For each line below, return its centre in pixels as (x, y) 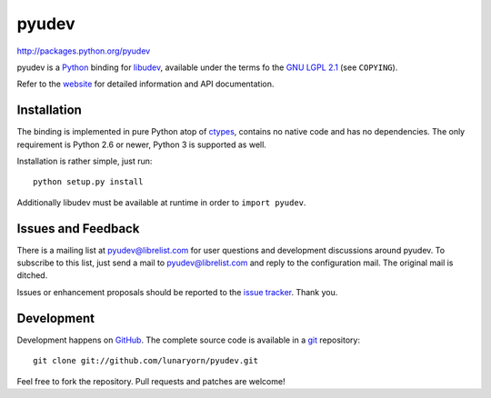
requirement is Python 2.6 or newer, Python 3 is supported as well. (142, 144)
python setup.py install (88, 182)
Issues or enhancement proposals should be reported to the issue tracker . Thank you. (177, 292)
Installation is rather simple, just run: (85, 161)
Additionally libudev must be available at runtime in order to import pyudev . (161, 202)
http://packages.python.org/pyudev (84, 51)
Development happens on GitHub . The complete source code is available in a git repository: (189, 340)
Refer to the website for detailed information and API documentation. (145, 84)
